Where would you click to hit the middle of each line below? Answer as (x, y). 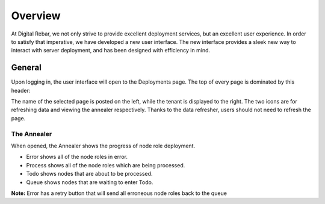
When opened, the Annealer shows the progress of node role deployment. (103, 146)
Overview (36, 16)
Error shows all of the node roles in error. (77, 157)
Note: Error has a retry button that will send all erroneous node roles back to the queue (119, 193)
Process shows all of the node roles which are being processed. (106, 165)
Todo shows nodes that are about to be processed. (89, 174)
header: (21, 90)
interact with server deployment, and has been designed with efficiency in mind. (111, 51)
